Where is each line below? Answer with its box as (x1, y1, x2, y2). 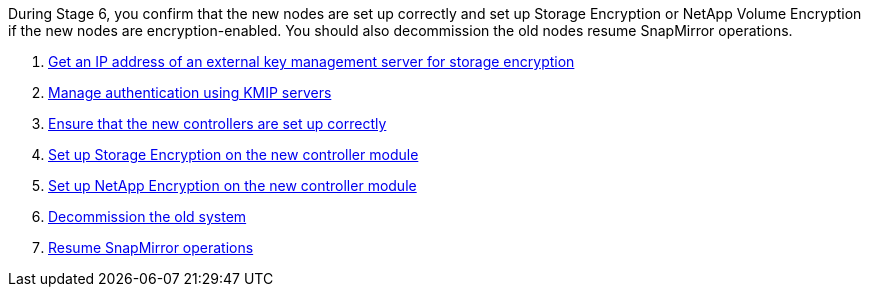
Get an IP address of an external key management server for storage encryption (48, 53, 575, 70)
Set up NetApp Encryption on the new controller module (48, 177, 417, 194)
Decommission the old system (48, 208, 247, 225)
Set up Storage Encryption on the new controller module (48, 146, 419, 163)
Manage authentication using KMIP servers (48, 84, 332, 101)
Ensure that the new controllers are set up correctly (48, 115, 387, 132)
